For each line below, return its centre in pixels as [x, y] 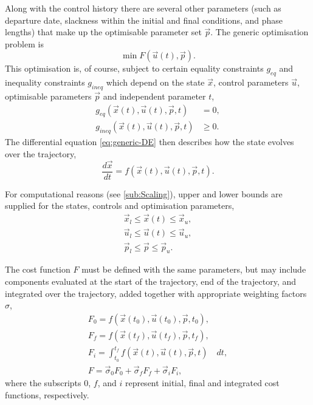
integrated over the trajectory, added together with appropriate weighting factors [156, 293]
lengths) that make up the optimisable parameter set [103, 32]
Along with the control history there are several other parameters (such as [143, 8]
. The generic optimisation [260, 32]
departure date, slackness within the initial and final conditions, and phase [144, 20]
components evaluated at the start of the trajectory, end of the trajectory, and [151, 281]
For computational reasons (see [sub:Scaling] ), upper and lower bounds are [144, 193]
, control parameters [251, 82]
